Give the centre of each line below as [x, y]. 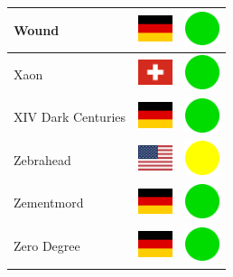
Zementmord [49, 203]
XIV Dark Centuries [70, 117]
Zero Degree [47, 246]
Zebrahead [42, 159]
